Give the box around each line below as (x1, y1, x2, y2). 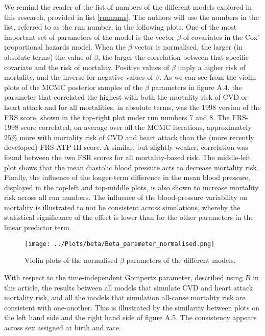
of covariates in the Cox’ (183, 31, 259, 42)
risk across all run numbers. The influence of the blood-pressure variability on (4, 192, 247, 203)
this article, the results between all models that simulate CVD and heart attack (4, 282, 253, 293)
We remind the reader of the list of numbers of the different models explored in (4, 2, 252, 12)
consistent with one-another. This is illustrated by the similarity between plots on (4, 302, 259, 312)
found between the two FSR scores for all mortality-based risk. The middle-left (4, 151, 251, 162)
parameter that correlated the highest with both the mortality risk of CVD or (4, 92, 248, 102)
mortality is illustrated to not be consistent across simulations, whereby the (4, 201, 240, 212)
